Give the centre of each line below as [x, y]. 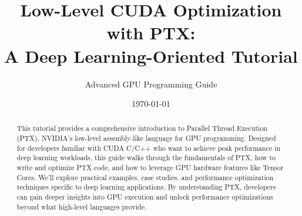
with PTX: [151, 33]
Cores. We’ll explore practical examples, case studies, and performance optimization [145, 177]
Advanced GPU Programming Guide [151, 84]
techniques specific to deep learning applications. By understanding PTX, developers [146, 187]
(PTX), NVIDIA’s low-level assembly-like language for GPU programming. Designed [146, 138]
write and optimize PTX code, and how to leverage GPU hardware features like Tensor [150, 168]
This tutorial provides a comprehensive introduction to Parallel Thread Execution [142, 128]
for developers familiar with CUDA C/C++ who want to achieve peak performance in [149, 148]
